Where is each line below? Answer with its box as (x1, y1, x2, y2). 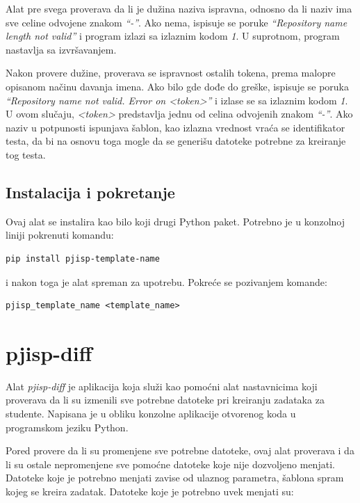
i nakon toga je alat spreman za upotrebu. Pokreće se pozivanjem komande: (6, 274, 327, 289)
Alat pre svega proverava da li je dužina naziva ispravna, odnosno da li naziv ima (6, 1, 352, 15)
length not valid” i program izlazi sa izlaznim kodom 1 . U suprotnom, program (6, 29, 340, 43)
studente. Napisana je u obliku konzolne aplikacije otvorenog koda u (6, 406, 296, 421)
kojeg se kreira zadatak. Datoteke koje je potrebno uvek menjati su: (6, 484, 294, 498)
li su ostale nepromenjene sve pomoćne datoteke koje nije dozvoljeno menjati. (6, 456, 335, 471)
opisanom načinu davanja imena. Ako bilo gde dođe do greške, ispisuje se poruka (6, 79, 349, 93)
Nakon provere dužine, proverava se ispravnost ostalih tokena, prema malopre (6, 65, 336, 80)
